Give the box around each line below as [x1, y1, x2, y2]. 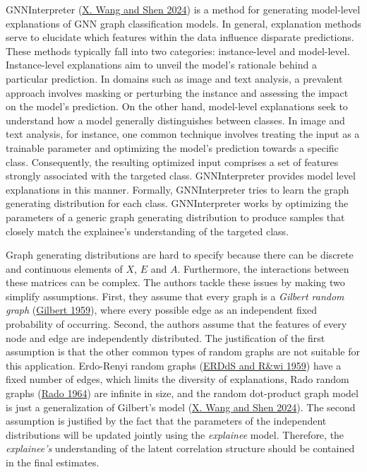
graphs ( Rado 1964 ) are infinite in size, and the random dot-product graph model [6, 386, 359, 401]
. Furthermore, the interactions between [177, 261, 349, 276]
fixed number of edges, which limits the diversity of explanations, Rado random [6, 372, 349, 387]
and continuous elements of [6, 261, 123, 276]
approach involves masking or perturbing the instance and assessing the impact [6, 85, 349, 100]
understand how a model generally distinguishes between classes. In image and [6, 112, 345, 127]
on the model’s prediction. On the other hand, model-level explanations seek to [6, 99, 348, 114]
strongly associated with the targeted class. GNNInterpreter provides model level [6, 168, 356, 183]
